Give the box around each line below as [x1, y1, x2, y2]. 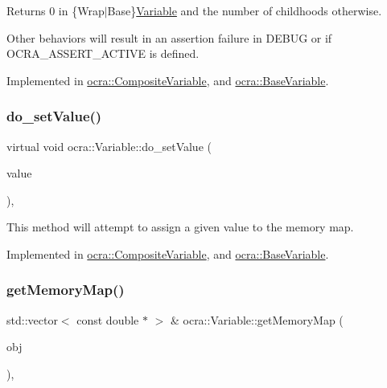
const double [76, 311, 139, 328]
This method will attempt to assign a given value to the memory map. [6, 219, 354, 235]
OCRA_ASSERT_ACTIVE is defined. [6, 45, 200, 62]
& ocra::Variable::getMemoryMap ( [170, 311, 344, 328]
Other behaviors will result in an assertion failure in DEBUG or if [6, 29, 332, 46]
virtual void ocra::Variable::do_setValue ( [6, 137, 212, 154]
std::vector [6, 311, 58, 328]
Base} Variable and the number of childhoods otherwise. [107, 2, 382, 18]
